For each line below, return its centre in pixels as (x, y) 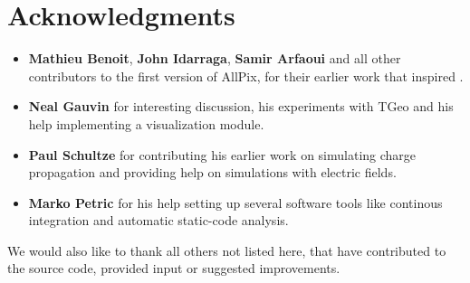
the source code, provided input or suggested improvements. (174, 268)
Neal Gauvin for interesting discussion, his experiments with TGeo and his (241, 106)
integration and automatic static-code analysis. (158, 220)
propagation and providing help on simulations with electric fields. (212, 172)
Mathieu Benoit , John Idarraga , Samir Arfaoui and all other (215, 58)
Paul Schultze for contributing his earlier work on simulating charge (222, 154)
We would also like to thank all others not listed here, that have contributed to (227, 250)
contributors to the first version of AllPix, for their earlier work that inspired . (246, 75)
